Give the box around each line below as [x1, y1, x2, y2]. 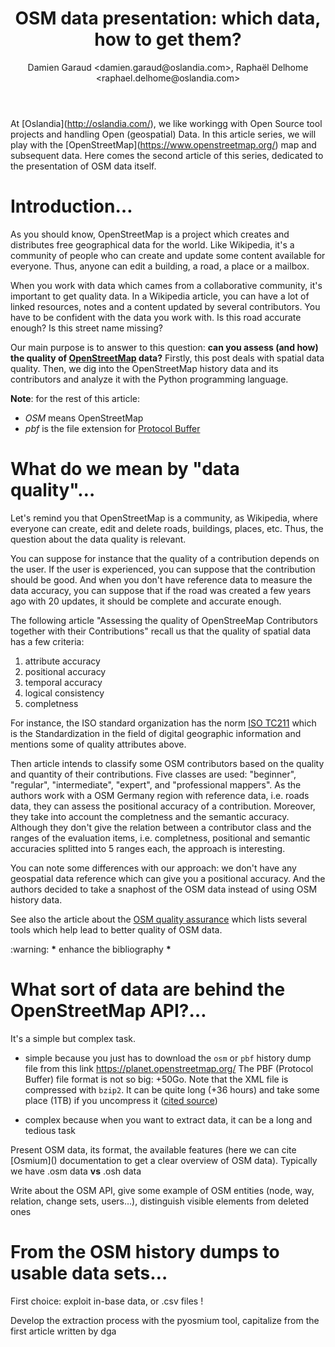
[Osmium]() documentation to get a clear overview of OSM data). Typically [10, 1154, 318, 1166]
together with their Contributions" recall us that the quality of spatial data [10, 625, 312, 637]
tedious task [24, 1124, 76, 1136]
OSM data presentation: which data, [14, 7, 322, 30]
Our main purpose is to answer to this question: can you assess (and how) [10, 341, 319, 353]
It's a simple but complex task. [10, 1032, 137, 1044]
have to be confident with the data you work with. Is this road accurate [10, 311, 302, 323]
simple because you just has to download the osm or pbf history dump [24, 1052, 312, 1064]
